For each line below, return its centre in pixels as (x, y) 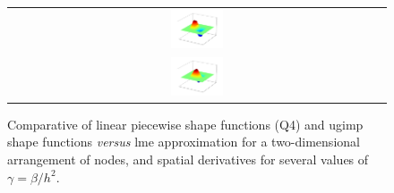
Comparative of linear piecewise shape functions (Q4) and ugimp (185, 124)
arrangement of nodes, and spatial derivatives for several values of (188, 159)
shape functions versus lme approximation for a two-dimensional (184, 142)
